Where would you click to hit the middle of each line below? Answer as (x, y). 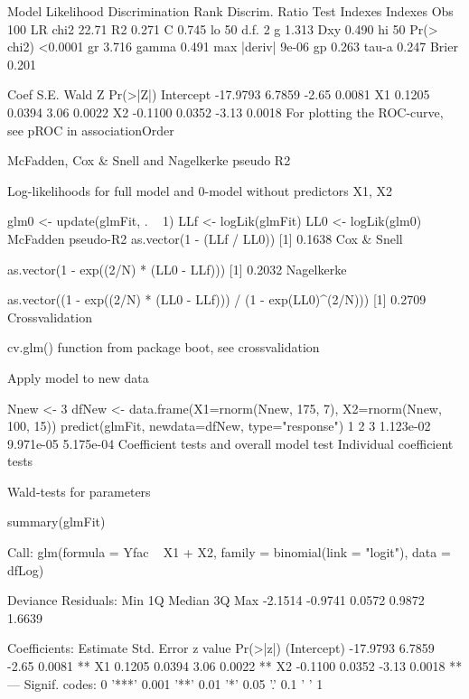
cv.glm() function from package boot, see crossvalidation (164, 347)
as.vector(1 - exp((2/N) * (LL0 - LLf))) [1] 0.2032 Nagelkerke (177, 269)
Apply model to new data (78, 377)
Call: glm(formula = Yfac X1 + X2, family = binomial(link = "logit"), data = (229, 552)
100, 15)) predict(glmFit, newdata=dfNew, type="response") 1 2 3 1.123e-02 (219, 426)
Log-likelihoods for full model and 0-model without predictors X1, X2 (200, 190)
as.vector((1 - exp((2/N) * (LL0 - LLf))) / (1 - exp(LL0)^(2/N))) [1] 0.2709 (217, 299)
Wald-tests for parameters (79, 491)
